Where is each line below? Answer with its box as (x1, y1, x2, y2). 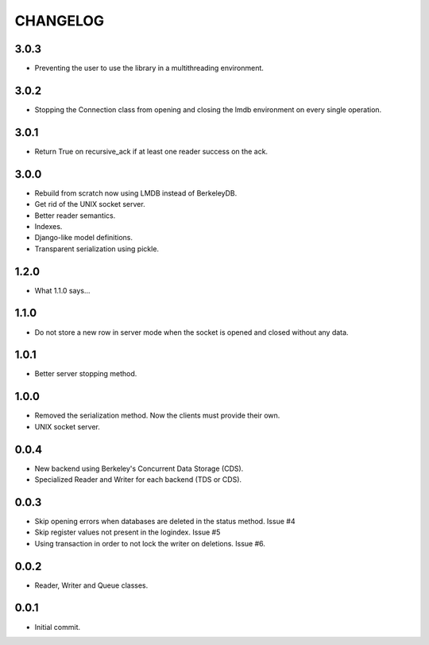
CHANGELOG (14, 12, 105, 29)
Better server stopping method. (34, 369, 137, 379)
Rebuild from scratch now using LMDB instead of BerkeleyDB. (34, 188, 238, 198)
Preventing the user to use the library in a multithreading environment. (34, 64, 264, 73)
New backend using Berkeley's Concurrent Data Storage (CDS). (34, 464, 244, 473)
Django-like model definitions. (34, 233, 133, 243)
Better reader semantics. (34, 211, 116, 220)
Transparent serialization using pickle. (34, 243, 159, 254)
